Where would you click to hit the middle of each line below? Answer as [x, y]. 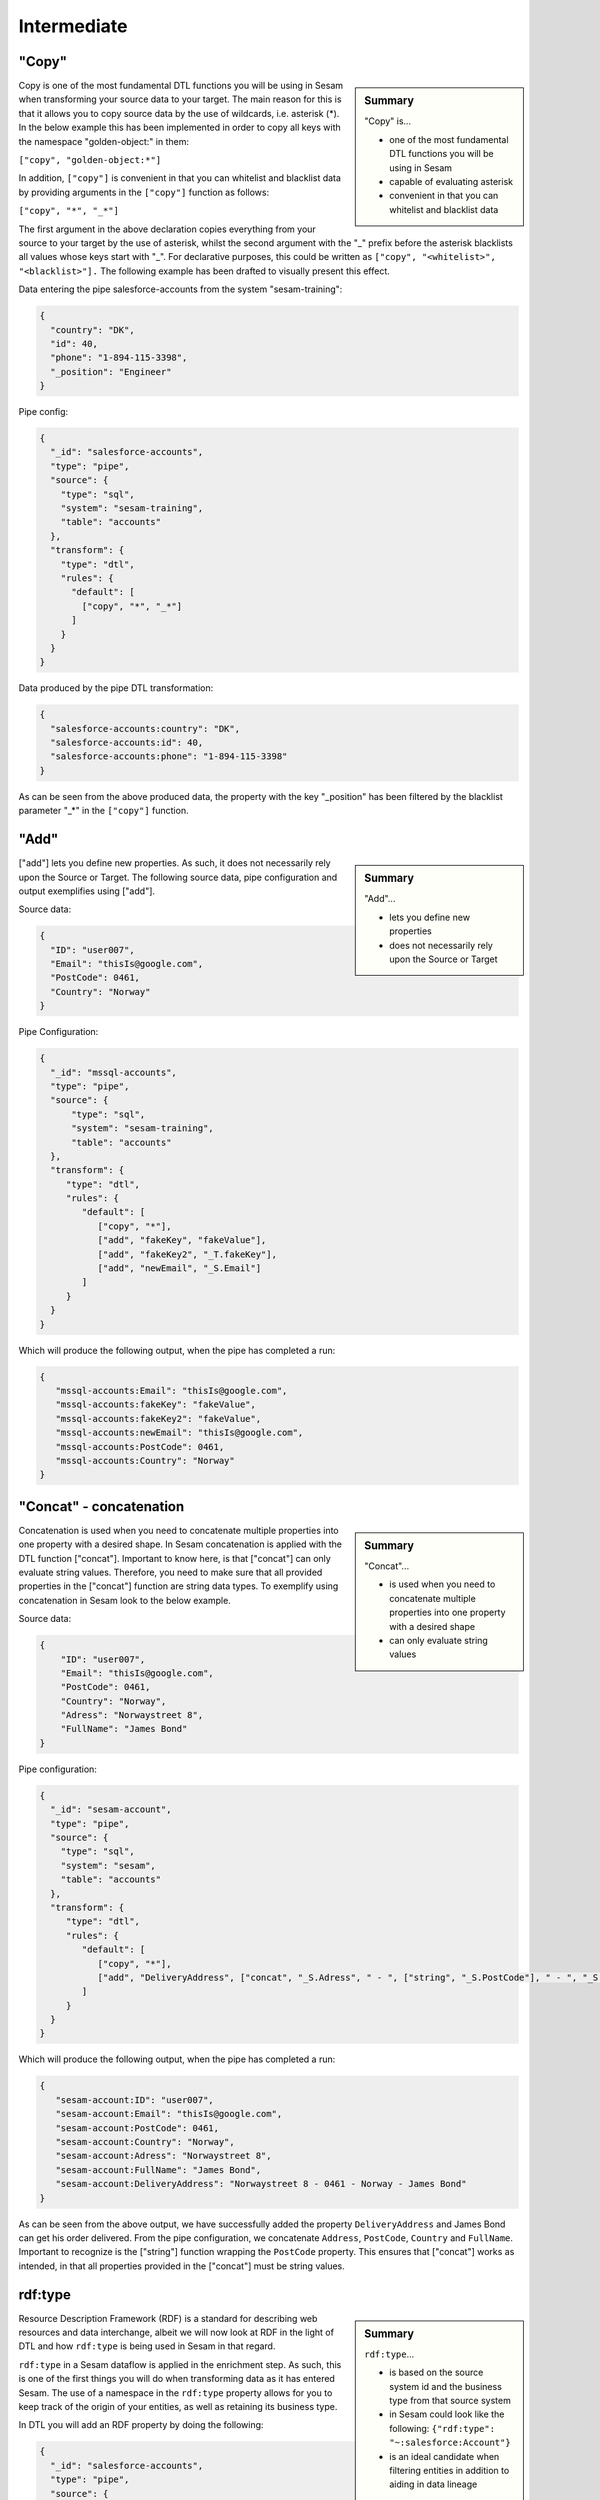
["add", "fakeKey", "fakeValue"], [182, 1240]
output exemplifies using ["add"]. [86, 891]
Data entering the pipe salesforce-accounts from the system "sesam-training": [180, 289]
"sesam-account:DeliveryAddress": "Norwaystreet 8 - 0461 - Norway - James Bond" [261, 2184]
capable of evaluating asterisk [451, 181]
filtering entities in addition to [449, 2471]
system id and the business [445, 2386]
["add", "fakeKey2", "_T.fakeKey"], [187, 1254]
